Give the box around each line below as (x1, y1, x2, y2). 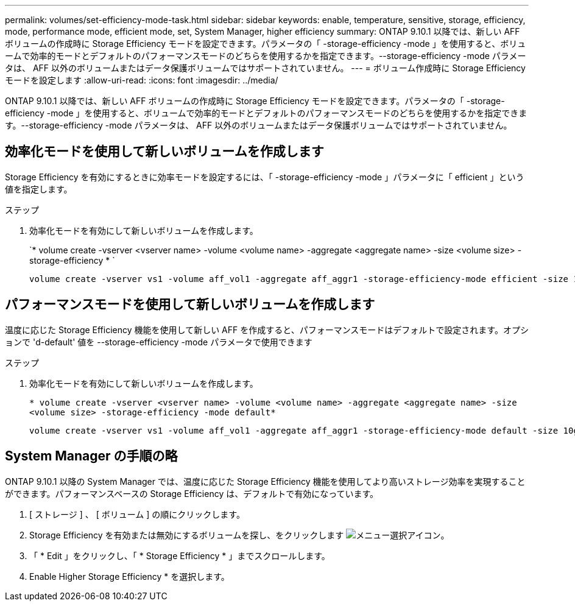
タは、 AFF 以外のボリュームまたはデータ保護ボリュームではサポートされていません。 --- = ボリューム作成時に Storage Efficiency (5, 63, 526, 73)
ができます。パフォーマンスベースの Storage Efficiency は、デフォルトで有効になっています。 (5, 488, 379, 499)
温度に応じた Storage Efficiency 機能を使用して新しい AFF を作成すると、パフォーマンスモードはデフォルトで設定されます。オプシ (5, 324, 529, 335)
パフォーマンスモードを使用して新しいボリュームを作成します (5, 297, 375, 312)
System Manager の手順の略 (5, 448, 178, 464)
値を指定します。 (5, 183, 72, 194)
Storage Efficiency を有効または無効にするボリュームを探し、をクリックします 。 (29, 529, 450, 540)
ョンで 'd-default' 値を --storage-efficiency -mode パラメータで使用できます (5, 336, 312, 347)
